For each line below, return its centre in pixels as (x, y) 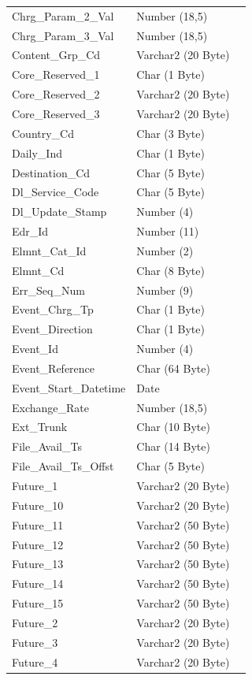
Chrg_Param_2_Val (63, 15)
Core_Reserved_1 (56, 74)
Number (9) (165, 290)
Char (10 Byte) (173, 427)
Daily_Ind (37, 152)
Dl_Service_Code (56, 192)
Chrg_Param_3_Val (63, 35)
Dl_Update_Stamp (59, 212)
